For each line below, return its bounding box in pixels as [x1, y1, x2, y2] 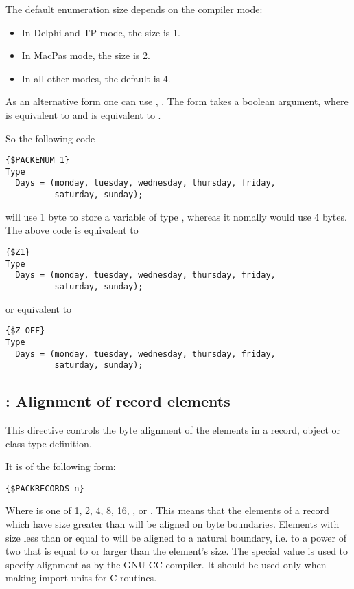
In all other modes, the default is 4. [21, 71, 171, 85]
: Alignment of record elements [5, 390, 231, 412]
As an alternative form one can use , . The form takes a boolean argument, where [5, 94, 349, 109]
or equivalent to [5, 301, 72, 315]
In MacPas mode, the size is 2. [21, 48, 150, 63]
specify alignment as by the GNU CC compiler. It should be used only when [5, 557, 327, 571]
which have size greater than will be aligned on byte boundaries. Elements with [5, 517, 340, 531]
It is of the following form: [5, 459, 116, 474]
